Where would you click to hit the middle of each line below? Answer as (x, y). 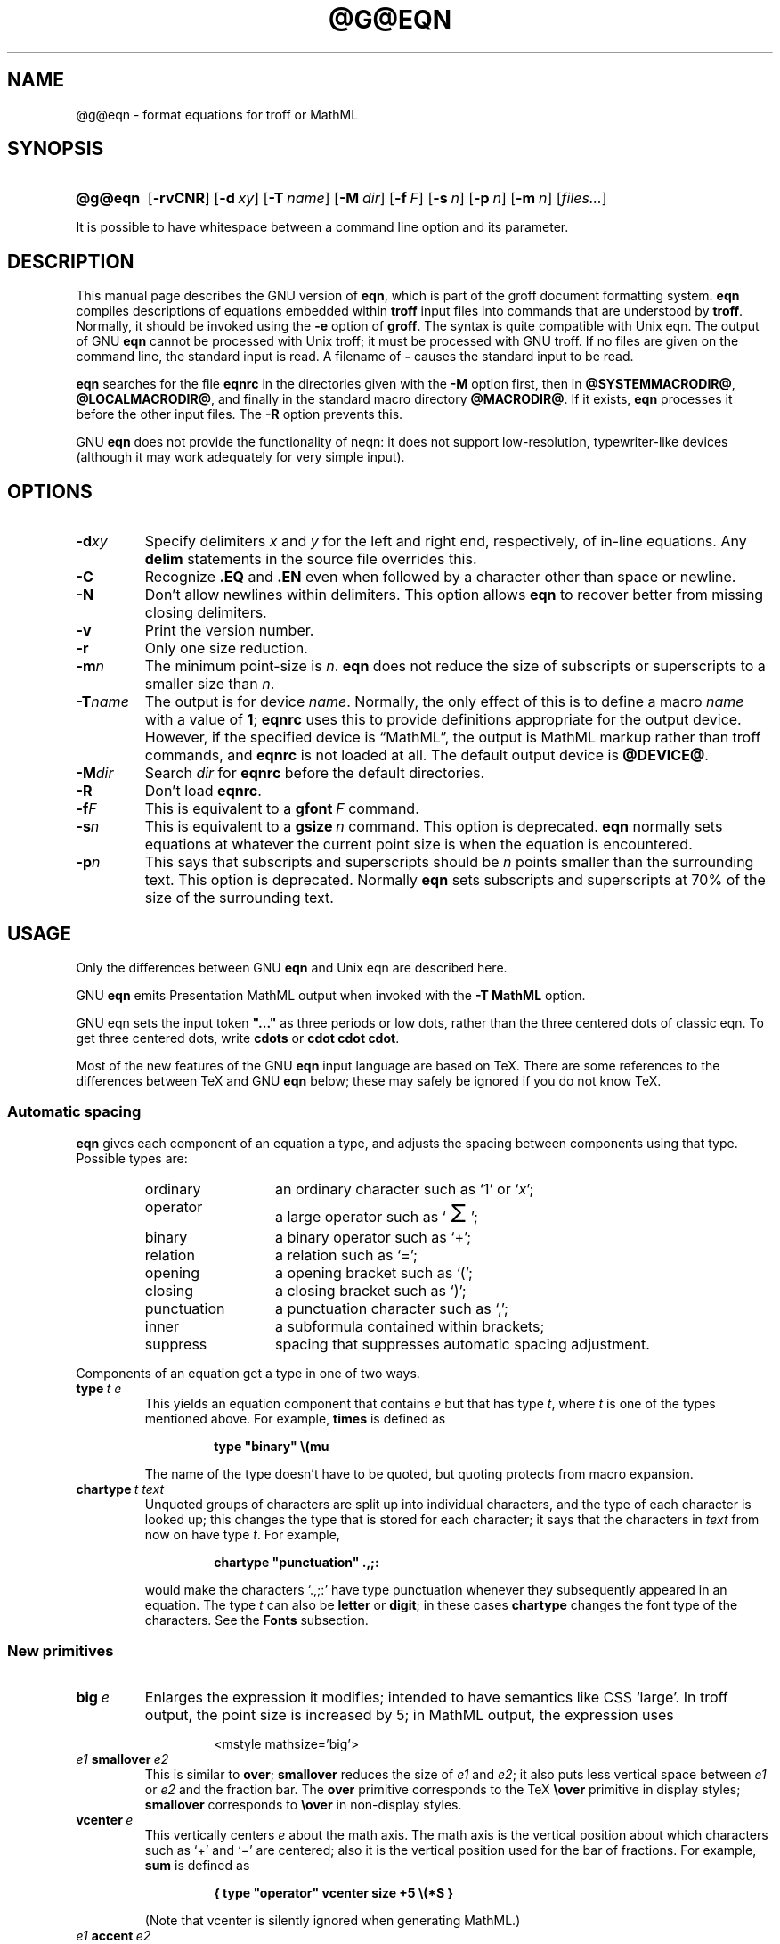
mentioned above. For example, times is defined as (295, 1418)
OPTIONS (50, 491)
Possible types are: (132, 1158)
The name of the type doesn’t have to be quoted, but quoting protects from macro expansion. (419, 1473)
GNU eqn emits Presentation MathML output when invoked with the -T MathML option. (331, 995)
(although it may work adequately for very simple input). (240, 457)
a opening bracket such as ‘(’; (374, 1272)
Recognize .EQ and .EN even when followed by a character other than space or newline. (440, 577)
